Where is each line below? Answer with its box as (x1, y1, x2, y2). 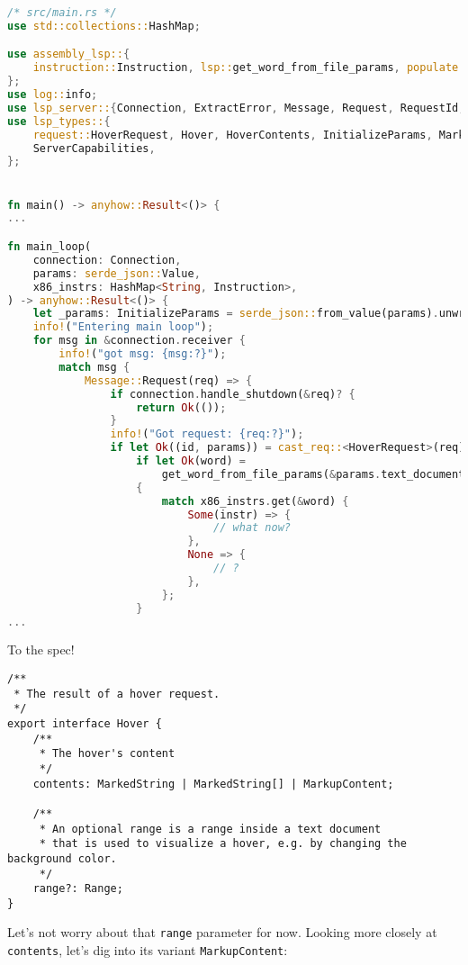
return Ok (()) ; (136, 401, 227, 414)
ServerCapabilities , (32, 141, 156, 155)
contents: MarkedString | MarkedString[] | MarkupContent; (32, 777, 394, 790)
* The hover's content (39, 747, 175, 761)
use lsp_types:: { (7, 114, 111, 128)
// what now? (213, 521, 291, 535)
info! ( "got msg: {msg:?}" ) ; (58, 347, 227, 360)
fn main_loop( (7, 240, 92, 253)
